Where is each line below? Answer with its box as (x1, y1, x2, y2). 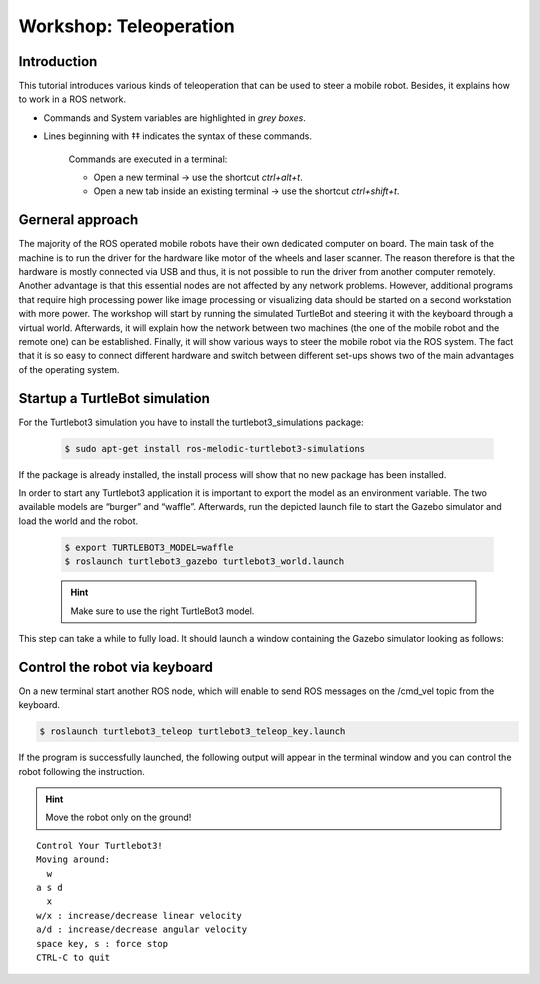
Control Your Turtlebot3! (36, 840, 164, 851)
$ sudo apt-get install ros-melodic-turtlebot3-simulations (64, 443, 366, 454)
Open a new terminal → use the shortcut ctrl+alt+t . (93, 171, 304, 184)
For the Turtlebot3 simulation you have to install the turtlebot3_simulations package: (18, 416, 364, 428)
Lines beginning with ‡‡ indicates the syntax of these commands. (43, 130, 313, 142)
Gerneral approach (18, 211, 139, 229)
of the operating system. (18, 363, 120, 375)
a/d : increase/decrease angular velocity (36, 924, 248, 935)
